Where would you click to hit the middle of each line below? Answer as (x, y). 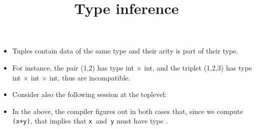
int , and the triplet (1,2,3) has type (198, 67)
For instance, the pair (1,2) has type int (73, 67)
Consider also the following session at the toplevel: (89, 94)
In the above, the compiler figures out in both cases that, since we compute (127, 111)
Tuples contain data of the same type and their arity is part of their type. (125, 51)
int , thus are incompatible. (90, 77)
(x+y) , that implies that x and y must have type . (90, 121)
